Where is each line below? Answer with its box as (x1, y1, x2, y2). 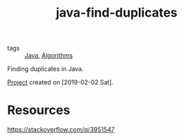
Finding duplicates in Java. (7, 64, 84, 73)
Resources (7, 103, 71, 119)
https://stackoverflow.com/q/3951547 (7, 125, 115, 134)
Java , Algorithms (24, 51, 73, 60)
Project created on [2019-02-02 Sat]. (7, 78, 114, 87)
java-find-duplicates (56, 5, 178, 21)
